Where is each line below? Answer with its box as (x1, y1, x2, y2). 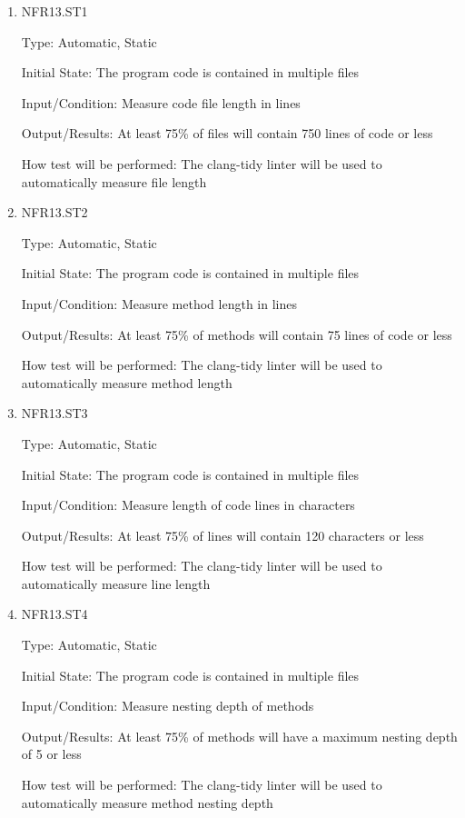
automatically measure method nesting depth (21, 793, 273, 812)
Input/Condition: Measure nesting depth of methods (21, 696, 314, 715)
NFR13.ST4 (21, 604, 88, 623)
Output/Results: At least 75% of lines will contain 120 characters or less (21, 525, 424, 544)
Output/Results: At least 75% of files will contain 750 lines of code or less (21, 124, 433, 143)
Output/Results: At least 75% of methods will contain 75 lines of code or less (21, 324, 452, 344)
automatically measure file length (21, 172, 207, 191)
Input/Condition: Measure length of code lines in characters (21, 495, 355, 514)
